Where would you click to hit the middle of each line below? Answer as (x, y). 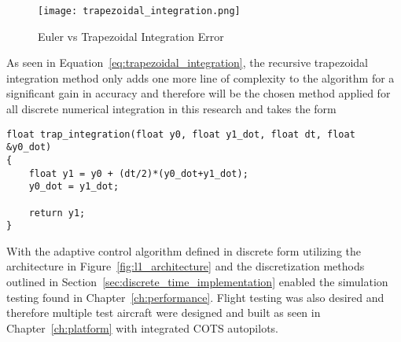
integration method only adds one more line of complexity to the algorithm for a (200, 77)
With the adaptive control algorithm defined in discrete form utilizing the (184, 250)
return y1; (57, 213)
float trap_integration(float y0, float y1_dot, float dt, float (181, 134)
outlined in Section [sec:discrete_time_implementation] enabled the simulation (197, 282)
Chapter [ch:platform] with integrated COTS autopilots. (143, 327)
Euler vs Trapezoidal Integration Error (131, 36)
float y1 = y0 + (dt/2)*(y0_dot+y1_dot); (138, 173)
